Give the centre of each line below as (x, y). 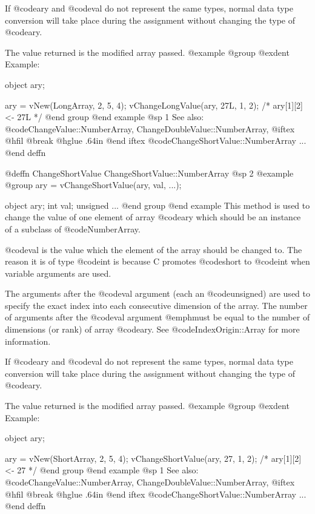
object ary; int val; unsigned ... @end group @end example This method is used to (157, 205)
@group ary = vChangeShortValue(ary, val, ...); (93, 185)
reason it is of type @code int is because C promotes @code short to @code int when (157, 261)
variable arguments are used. (58, 273)
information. (28, 341)
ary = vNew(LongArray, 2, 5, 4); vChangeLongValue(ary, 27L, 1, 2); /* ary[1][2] (154, 105)
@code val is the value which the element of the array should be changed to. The (154, 249)
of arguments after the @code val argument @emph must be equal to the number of (157, 317)
